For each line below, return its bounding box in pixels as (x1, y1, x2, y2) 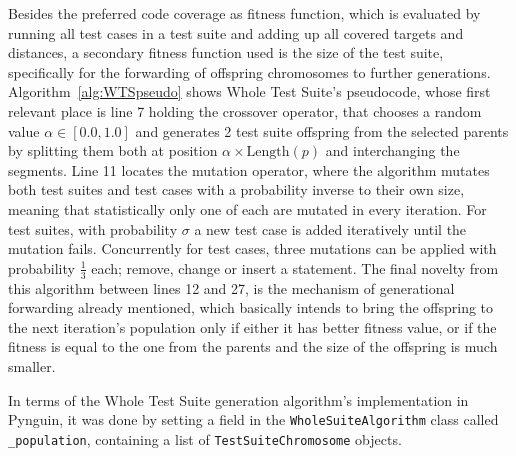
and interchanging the (325, 140, 460, 161)
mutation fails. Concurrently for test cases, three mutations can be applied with (8, 238, 497, 259)
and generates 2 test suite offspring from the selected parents (135, 120, 509, 141)
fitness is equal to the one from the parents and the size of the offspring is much (8, 336, 498, 357)
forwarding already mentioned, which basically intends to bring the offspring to (8, 297, 494, 318)
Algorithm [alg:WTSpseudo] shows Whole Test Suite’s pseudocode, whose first (8, 81, 491, 102)
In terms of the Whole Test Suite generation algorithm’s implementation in (8, 389, 469, 410)
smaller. (8, 355, 56, 376)
